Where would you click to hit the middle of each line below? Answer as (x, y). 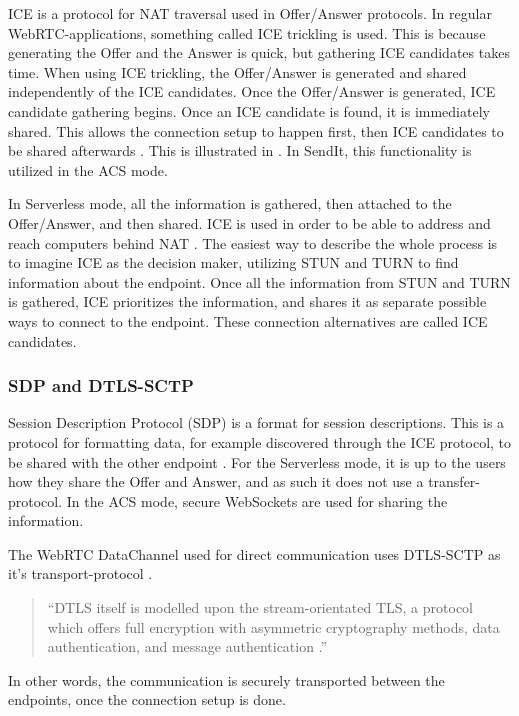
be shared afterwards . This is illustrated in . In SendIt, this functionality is (240, 150)
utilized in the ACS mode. (88, 169)
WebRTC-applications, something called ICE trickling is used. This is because (247, 32)
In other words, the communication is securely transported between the (226, 679)
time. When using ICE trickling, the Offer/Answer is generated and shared (237, 71)
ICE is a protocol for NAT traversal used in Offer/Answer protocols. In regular (250, 13)
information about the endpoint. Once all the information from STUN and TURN (259, 281)
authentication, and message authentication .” (187, 646)
